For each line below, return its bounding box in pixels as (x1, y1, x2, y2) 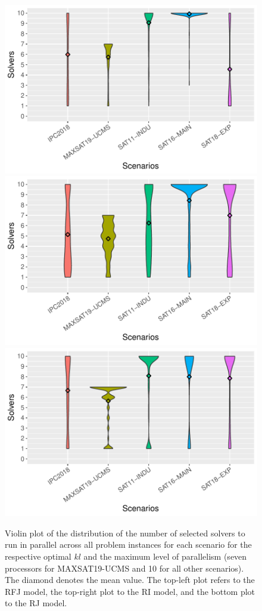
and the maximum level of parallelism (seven (83, 550, 247, 562)
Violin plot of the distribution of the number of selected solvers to (5, 526, 245, 539)
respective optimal (5, 550, 71, 562)
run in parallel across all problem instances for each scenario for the (5, 538, 252, 551)
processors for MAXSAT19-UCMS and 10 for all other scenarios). (5, 561, 244, 574)
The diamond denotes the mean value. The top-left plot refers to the (5, 573, 255, 586)
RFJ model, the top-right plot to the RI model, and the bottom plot (5, 585, 255, 597)
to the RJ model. (5, 597, 67, 609)
